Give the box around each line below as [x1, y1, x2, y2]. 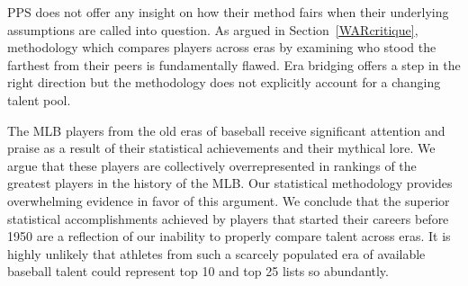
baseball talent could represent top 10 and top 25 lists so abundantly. [7, 262, 389, 281]
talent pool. [7, 90, 71, 109]
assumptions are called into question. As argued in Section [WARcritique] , [7, 20, 418, 39]
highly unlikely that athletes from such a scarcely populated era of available [7, 244, 426, 263]
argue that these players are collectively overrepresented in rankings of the [7, 156, 417, 174]
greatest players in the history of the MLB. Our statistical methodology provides [7, 174, 453, 192]
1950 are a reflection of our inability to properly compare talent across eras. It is [7, 227, 451, 246]
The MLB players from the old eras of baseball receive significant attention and [7, 121, 445, 139]
